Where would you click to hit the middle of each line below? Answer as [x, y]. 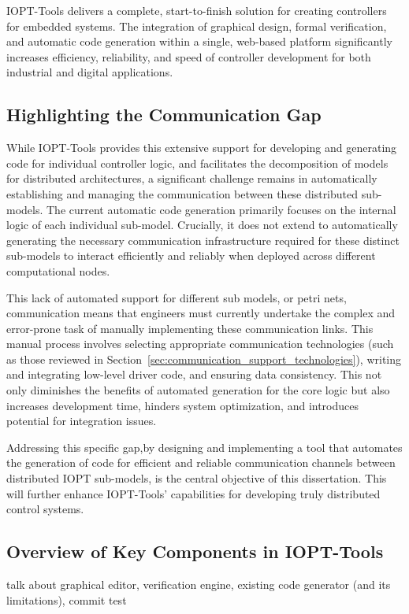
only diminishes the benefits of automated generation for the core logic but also [198, 390]
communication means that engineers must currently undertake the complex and [201, 313]
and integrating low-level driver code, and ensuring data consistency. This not [194, 374]
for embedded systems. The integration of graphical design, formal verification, [197, 26]
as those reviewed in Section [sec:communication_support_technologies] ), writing [204, 359]
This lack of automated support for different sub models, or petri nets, [177, 297]
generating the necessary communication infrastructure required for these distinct [203, 240]
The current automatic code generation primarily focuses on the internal [221, 209]
